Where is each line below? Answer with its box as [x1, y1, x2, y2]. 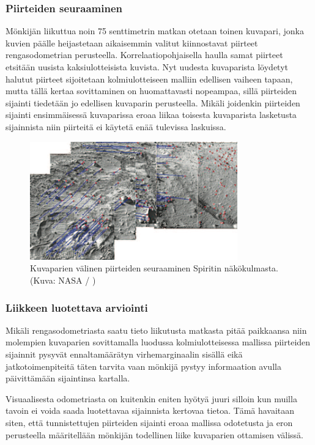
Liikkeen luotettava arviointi [6, 300, 148, 315]
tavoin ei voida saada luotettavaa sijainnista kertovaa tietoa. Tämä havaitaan [6, 404, 295, 417]
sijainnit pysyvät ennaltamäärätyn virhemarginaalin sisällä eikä [6, 348, 243, 361]
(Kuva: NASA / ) [30, 274, 96, 287]
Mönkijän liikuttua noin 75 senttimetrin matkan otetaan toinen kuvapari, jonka [6, 24, 304, 37]
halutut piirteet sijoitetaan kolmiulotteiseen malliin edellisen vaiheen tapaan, [6, 72, 293, 85]
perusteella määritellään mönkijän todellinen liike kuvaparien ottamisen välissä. [6, 428, 303, 441]
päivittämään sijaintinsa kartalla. [6, 372, 130, 384]
